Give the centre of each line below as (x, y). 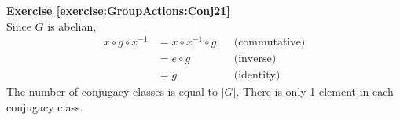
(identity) (257, 76)
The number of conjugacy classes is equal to (112, 91)
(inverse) (255, 59)
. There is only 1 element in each (315, 91)
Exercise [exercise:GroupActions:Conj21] (118, 10)
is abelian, (72, 25)
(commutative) (270, 43)
